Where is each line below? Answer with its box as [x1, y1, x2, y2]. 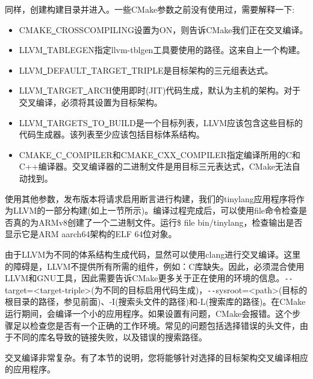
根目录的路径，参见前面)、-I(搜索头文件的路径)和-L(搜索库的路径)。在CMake [5, 295, 306, 308]
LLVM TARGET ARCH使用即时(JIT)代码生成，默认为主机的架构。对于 [19, 84, 301, 97]
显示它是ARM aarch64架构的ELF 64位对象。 [5, 228, 177, 240]
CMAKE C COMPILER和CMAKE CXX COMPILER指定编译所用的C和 [19, 148, 300, 161]
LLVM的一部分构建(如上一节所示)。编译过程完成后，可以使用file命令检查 [13, 204, 299, 217]
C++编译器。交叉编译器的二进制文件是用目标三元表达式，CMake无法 [19, 160, 292, 173]
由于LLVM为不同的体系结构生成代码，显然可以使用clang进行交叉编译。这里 [5, 247, 301, 260]
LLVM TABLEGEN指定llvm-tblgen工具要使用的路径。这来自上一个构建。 [19, 43, 305, 56]
